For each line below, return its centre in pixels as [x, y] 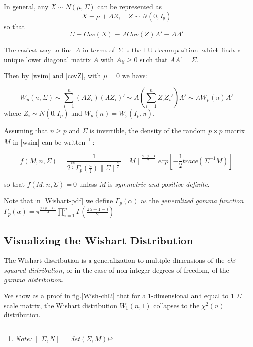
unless [88, 184]
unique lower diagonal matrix [47, 59]
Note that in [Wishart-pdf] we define [59, 200]
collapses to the [176, 305]
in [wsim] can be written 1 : [54, 141]
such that [154, 59]
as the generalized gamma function [192, 200]
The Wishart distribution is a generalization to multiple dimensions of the [114, 260]
